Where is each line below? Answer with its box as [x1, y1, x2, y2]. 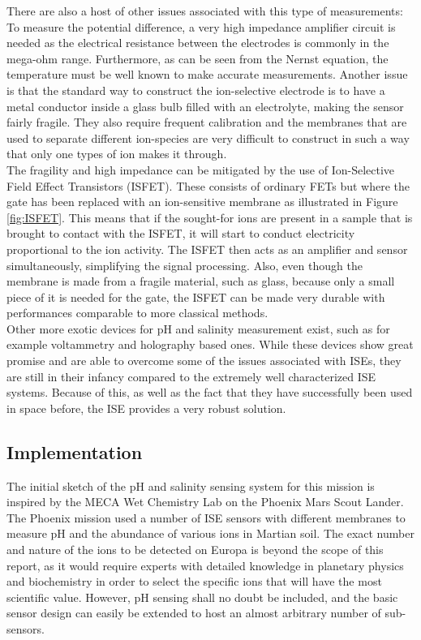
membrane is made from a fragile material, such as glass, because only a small [6, 273, 395, 290]
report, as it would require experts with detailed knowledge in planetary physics [6, 556, 404, 573]
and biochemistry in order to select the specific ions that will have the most [6, 573, 382, 590]
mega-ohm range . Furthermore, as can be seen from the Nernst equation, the [6, 49, 389, 67]
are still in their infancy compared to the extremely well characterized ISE [6, 367, 376, 384]
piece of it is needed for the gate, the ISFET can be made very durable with [6, 288, 385, 305]
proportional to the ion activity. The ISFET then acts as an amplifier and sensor [6, 240, 408, 257]
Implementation [6, 439, 143, 464]
